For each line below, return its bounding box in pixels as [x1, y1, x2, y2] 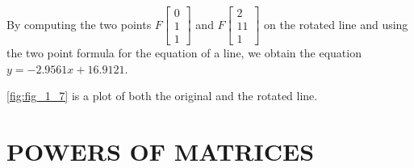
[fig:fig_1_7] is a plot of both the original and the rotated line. [6, 87, 318, 104]
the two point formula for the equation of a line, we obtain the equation [6, 44, 362, 61]
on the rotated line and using [264, 15, 408, 32]
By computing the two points [6, 15, 152, 32]
